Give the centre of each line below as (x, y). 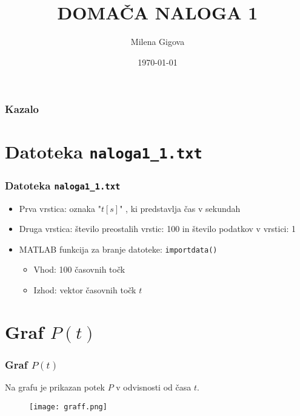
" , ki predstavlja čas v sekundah (180, 208)
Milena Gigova (158, 42)
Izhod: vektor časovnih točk (85, 289)
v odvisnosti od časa (154, 387)
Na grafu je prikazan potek (55, 387)
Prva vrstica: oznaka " (60, 208)
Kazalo (22, 109)
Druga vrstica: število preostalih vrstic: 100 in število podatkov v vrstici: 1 (158, 229)
